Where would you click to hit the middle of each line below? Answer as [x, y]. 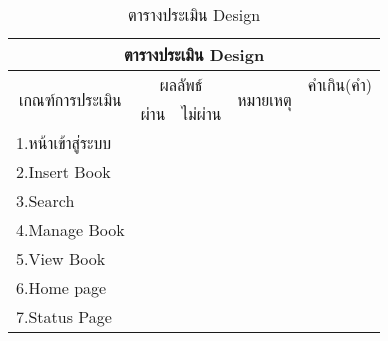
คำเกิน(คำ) [340, 84]
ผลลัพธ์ [181, 84]
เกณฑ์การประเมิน [70, 99]
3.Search [45, 200]
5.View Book [61, 258]
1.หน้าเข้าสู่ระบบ [64, 142]
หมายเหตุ [264, 99]
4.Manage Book [70, 229]
